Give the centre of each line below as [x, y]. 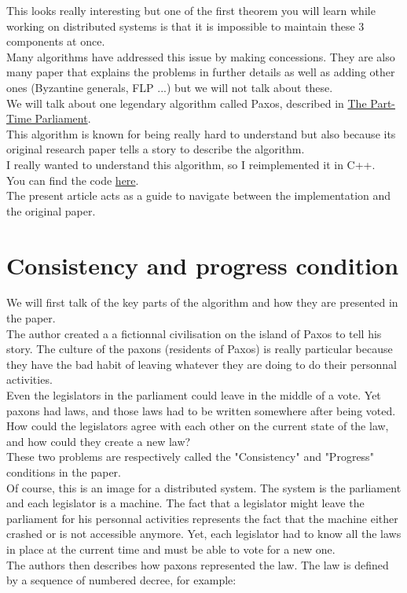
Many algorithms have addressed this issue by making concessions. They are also [201, 56]
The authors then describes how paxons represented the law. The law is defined [198, 564]
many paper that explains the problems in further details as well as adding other [201, 72]
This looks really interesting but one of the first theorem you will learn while [191, 10]
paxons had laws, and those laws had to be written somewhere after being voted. [201, 410]
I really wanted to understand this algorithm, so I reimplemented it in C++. [191, 164]
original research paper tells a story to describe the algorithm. [156, 149]
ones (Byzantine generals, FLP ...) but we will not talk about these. [170, 87]
